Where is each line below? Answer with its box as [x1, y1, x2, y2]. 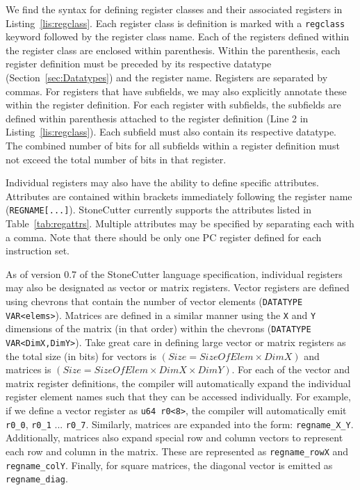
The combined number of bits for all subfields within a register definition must [6, 138, 340, 152]
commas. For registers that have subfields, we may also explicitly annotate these [6, 83, 347, 98]
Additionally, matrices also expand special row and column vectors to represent [6, 430, 343, 445]
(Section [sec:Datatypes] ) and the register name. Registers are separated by [6, 70, 328, 85]
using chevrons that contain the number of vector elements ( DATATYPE [6, 294, 303, 308]
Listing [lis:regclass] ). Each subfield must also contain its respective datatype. [6, 124, 336, 139]
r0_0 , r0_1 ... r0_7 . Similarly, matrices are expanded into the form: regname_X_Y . [6, 416, 354, 431]
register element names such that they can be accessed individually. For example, [6, 389, 351, 404]
